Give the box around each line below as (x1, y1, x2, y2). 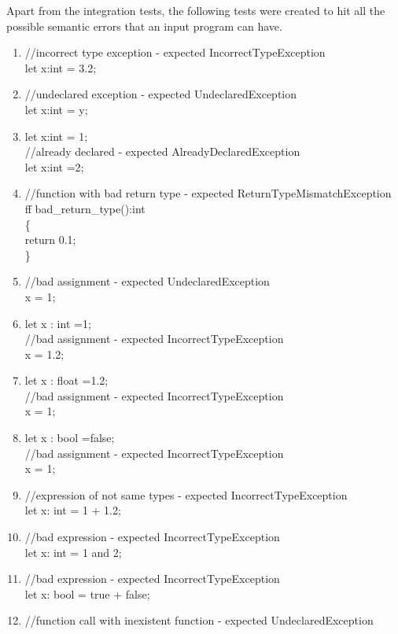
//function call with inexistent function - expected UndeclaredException (24, 612, 374, 628)
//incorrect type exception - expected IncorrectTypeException (24, 44, 326, 61)
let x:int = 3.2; (24, 59, 97, 76)
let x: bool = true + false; (24, 585, 150, 602)
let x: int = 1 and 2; (24, 544, 122, 560)
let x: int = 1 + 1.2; (24, 502, 121, 518)
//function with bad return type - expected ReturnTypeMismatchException (24, 185, 392, 201)
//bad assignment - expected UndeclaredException (24, 273, 270, 289)
